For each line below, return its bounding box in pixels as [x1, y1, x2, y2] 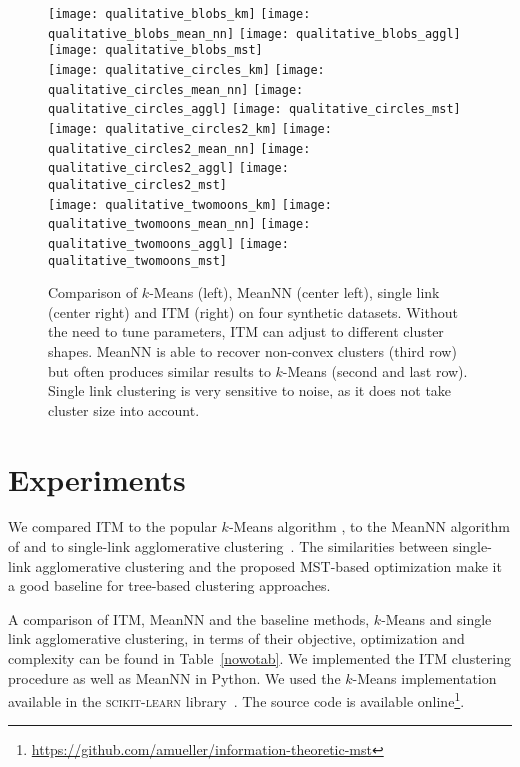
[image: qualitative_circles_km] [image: [48, 62, 325, 77]
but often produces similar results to [48, 360, 271, 381]
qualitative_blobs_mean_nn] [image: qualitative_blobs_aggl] [48, 26, 461, 41]
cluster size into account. [48, 399, 200, 420]
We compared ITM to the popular [8, 516, 217, 537]
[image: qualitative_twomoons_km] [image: [48, 197, 332, 212]
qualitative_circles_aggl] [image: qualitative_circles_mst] [48, 102, 461, 117]
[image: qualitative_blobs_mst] [48, 43, 263, 58]
